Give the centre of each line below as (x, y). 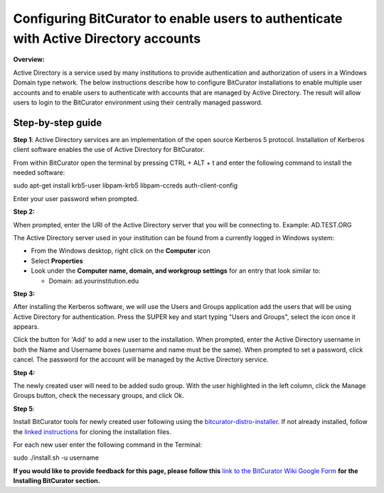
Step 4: (24, 372)
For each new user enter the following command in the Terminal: (108, 445)
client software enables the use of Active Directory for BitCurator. (109, 150)
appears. (26, 327)
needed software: (39, 172)
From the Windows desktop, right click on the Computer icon (121, 251)
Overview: (29, 60)
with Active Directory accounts (107, 38)
